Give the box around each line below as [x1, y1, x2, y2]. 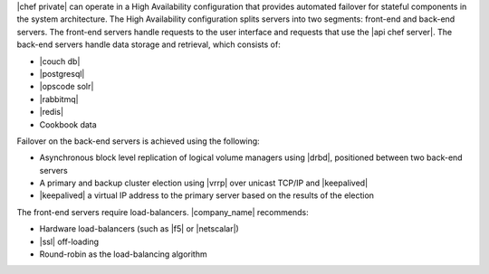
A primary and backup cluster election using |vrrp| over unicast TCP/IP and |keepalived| [39, 177, 369, 189]
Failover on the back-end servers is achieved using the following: [16, 136, 260, 146]
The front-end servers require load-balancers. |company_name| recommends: [16, 206, 309, 217]
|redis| [39, 107, 63, 118]
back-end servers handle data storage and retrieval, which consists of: [16, 39, 281, 50]
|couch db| [39, 55, 81, 67]
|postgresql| [39, 68, 85, 79]
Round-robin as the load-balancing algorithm [39, 249, 207, 260]
